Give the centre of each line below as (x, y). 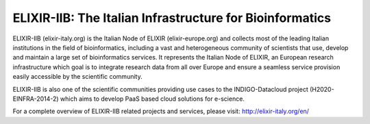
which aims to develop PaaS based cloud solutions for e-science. (152, 99)
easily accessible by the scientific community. (78, 77)
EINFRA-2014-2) (36, 99)
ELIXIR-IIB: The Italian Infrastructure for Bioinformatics (172, 18)
